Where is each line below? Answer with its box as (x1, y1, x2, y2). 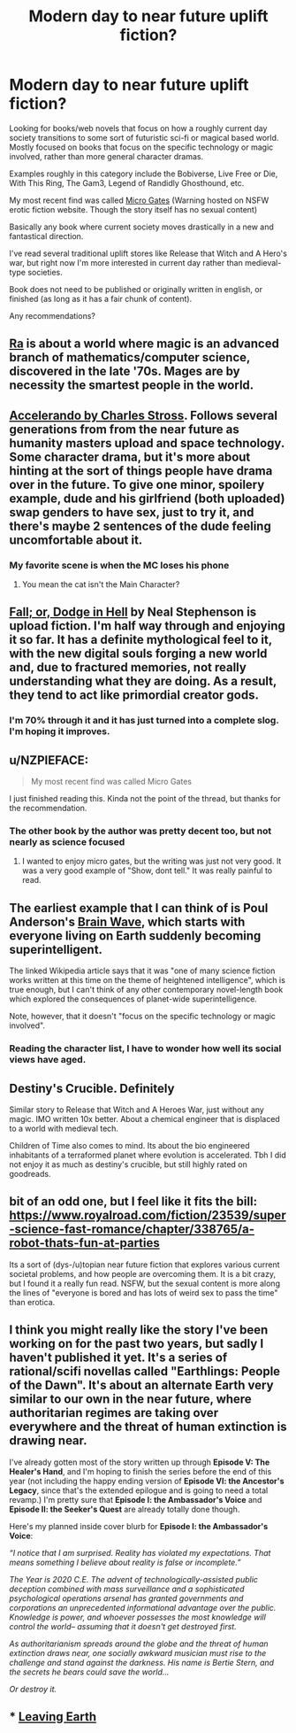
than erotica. (9, 1296, 56, 1307)
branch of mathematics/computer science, (9, 350, 250, 365)
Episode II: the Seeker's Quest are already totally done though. (9, 1504, 240, 1514)
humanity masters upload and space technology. (9, 436, 285, 451)
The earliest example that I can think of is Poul (9, 901, 269, 916)
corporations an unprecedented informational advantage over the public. (9, 1602, 277, 1613)
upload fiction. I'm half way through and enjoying (9, 618, 285, 634)
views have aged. (9, 1054, 87, 1066)
